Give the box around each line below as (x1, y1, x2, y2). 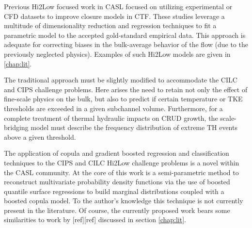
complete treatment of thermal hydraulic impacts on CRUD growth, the (4, 113, 218, 123)
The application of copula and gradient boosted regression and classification (4, 148, 229, 158)
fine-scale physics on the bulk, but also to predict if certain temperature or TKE (4, 94, 243, 104)
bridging (4, 122, 29, 132)
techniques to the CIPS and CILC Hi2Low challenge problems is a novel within (4, 157, 239, 167)
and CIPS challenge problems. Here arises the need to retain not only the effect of (4, 84, 248, 94)
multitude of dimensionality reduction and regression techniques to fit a (4, 20, 217, 31)
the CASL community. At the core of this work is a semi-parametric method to (4, 167, 239, 177)
